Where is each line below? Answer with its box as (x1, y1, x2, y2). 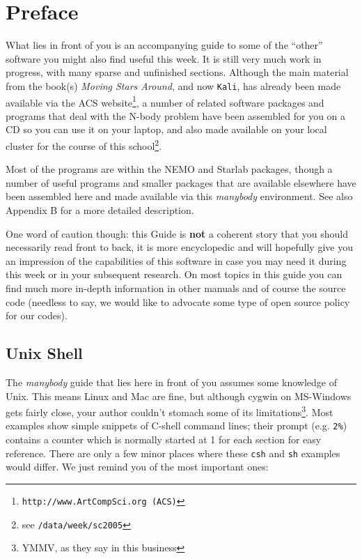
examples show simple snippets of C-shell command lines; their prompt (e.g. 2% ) (6, 418, 347, 433)
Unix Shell (6, 342, 83, 364)
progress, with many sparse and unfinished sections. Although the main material (6, 65, 349, 79)
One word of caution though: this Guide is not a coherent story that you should (6, 226, 349, 240)
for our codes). (6, 308, 68, 323)
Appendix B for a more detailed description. (6, 203, 194, 217)
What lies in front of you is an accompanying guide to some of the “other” (6, 38, 323, 52)
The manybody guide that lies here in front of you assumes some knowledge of (6, 374, 337, 389)
